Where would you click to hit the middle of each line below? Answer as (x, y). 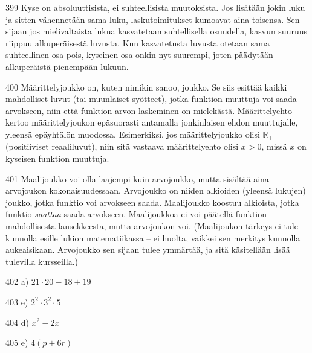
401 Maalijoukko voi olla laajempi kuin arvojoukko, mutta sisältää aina (137, 178)
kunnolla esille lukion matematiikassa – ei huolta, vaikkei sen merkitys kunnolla (153, 237)
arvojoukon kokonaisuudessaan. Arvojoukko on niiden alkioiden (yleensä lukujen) (156, 190)
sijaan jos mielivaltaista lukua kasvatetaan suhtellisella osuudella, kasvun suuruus (157, 31)
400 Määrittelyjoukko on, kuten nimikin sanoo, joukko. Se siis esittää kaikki (146, 87)
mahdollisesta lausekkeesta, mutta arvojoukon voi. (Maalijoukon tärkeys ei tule (152, 225)
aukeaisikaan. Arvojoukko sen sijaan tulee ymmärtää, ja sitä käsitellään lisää (148, 250)
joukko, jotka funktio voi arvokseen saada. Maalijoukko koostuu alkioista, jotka (152, 202)
